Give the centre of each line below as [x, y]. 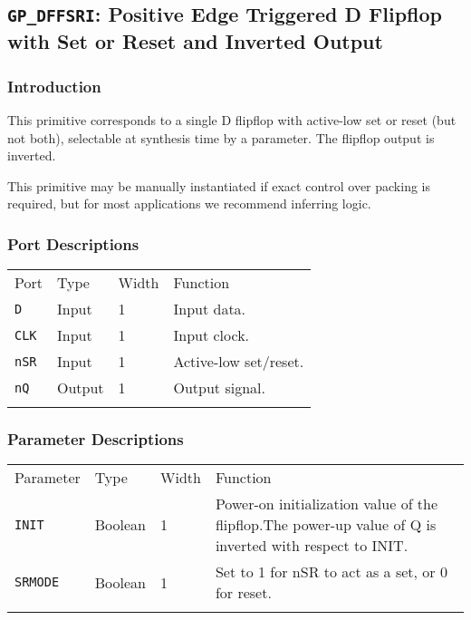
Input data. [210, 309]
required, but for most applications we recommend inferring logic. [189, 203]
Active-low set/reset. [239, 362]
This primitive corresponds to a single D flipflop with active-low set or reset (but [232, 119]
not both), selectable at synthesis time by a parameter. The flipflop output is [221, 137]
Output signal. [219, 388]
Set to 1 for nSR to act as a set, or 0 [331, 572]
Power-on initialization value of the [327, 504]
